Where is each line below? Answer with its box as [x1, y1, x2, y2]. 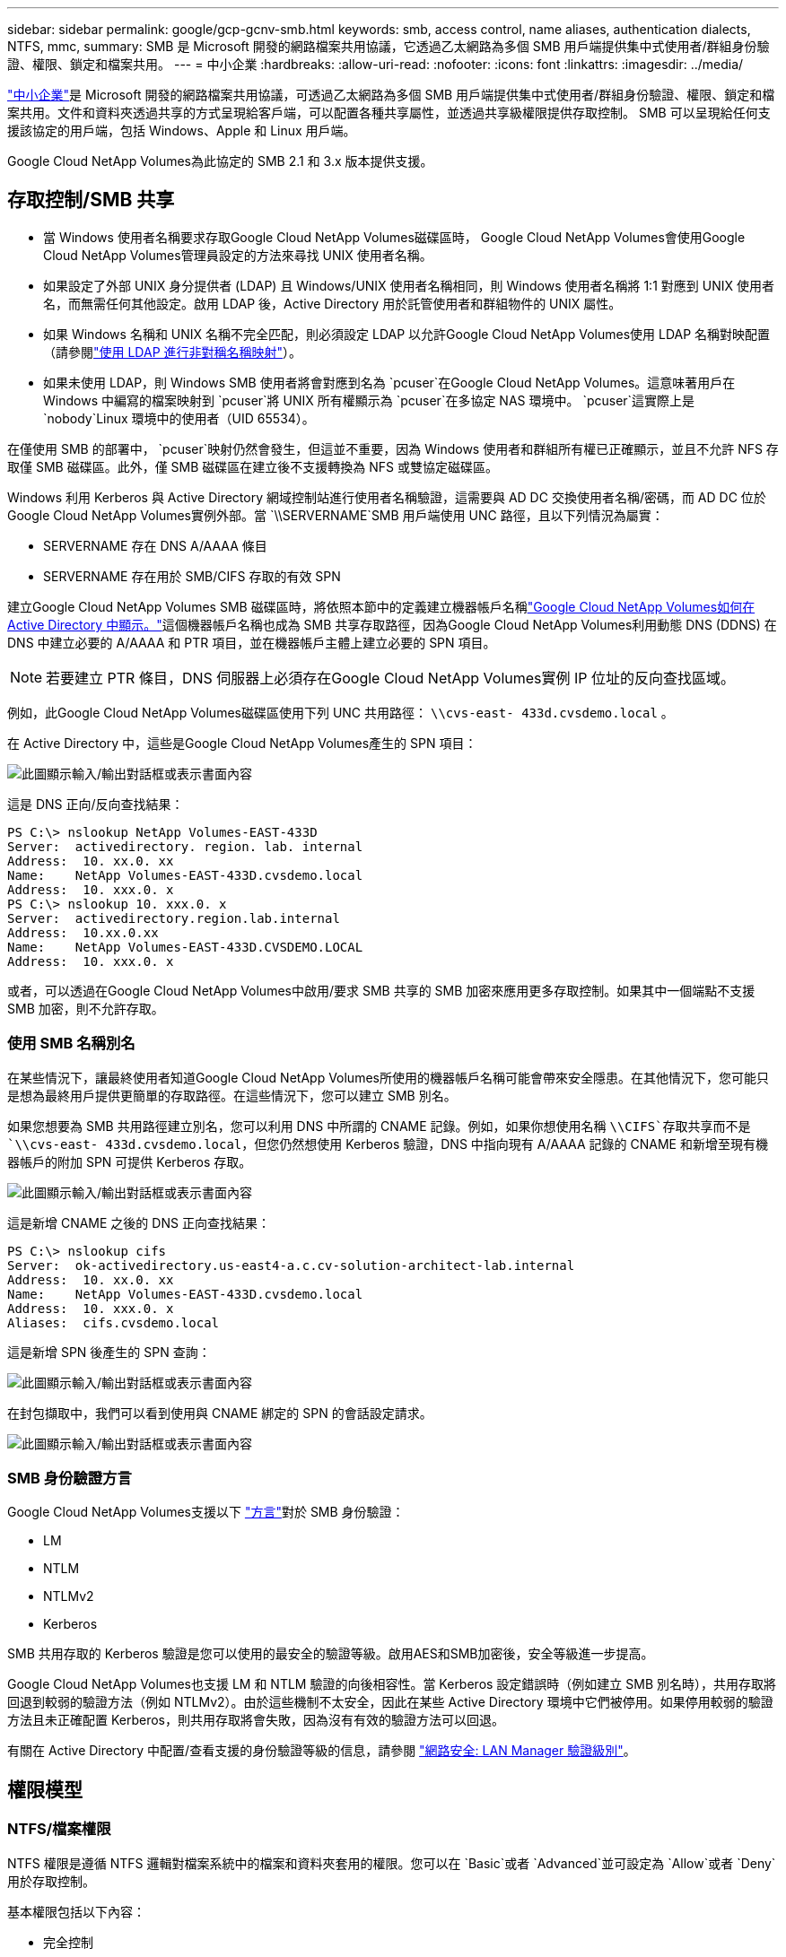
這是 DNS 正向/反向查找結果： [7, 796, 184, 812]
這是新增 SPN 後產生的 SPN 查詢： [7, 1344, 211, 1360]
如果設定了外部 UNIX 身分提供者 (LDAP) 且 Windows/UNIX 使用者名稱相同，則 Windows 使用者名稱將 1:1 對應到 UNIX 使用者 [43, 277, 774, 293]
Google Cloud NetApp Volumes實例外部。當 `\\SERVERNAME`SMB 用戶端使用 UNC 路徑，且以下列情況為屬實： [7, 507, 664, 523]
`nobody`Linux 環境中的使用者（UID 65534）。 [43, 410, 315, 426]
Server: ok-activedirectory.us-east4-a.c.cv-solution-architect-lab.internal [7, 1257, 575, 1273]
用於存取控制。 [7, 1873, 95, 1889]
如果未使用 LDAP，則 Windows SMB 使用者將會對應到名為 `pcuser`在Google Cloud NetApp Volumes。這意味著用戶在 [43, 374, 736, 390]
